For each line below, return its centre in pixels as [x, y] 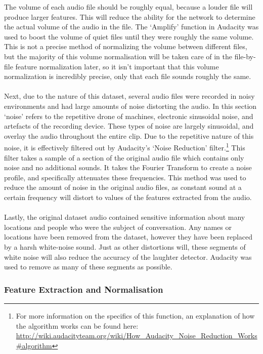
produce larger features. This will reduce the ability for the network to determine [130, 16]
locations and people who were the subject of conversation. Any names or [118, 227]
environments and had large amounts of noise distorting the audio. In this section [130, 106]
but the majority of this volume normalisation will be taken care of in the [118, 56]
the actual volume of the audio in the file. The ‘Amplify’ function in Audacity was [131, 27]
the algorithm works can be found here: [77, 325]
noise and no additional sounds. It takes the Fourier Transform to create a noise [128, 167]
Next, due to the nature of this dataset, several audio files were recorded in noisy [129, 96]
